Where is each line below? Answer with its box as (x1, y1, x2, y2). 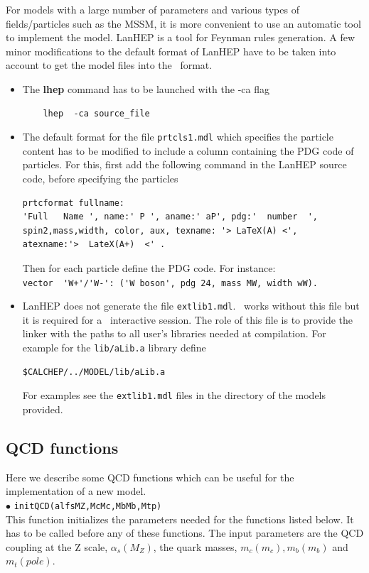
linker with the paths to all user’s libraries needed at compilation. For (22, 326, 326, 341)
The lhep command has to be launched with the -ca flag (22, 81, 269, 96)
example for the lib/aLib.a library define (22, 340, 206, 355)
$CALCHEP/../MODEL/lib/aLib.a (22, 366, 166, 377)
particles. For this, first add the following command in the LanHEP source (22, 157, 347, 172)
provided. (22, 401, 63, 416)
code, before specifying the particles (22, 171, 178, 185)
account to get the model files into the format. (6, 58, 213, 72)
